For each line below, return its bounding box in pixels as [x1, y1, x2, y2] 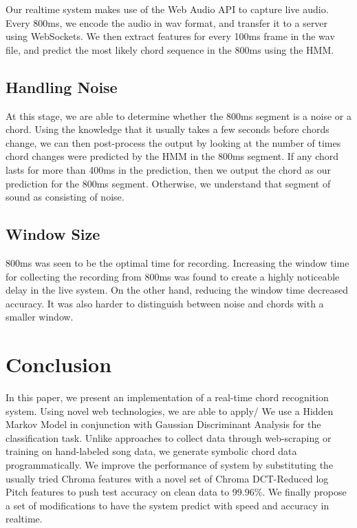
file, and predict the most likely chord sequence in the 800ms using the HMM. [6, 42, 334, 57]
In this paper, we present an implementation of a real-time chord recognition [6, 390, 329, 405]
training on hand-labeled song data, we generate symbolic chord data [6, 444, 297, 458]
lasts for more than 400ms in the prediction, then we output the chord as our [6, 162, 332, 176]
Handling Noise [6, 76, 118, 97]
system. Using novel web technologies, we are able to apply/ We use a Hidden [6, 403, 334, 418]
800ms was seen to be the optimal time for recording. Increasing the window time [6, 255, 349, 270]
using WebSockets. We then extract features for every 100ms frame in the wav [6, 29, 335, 43]
